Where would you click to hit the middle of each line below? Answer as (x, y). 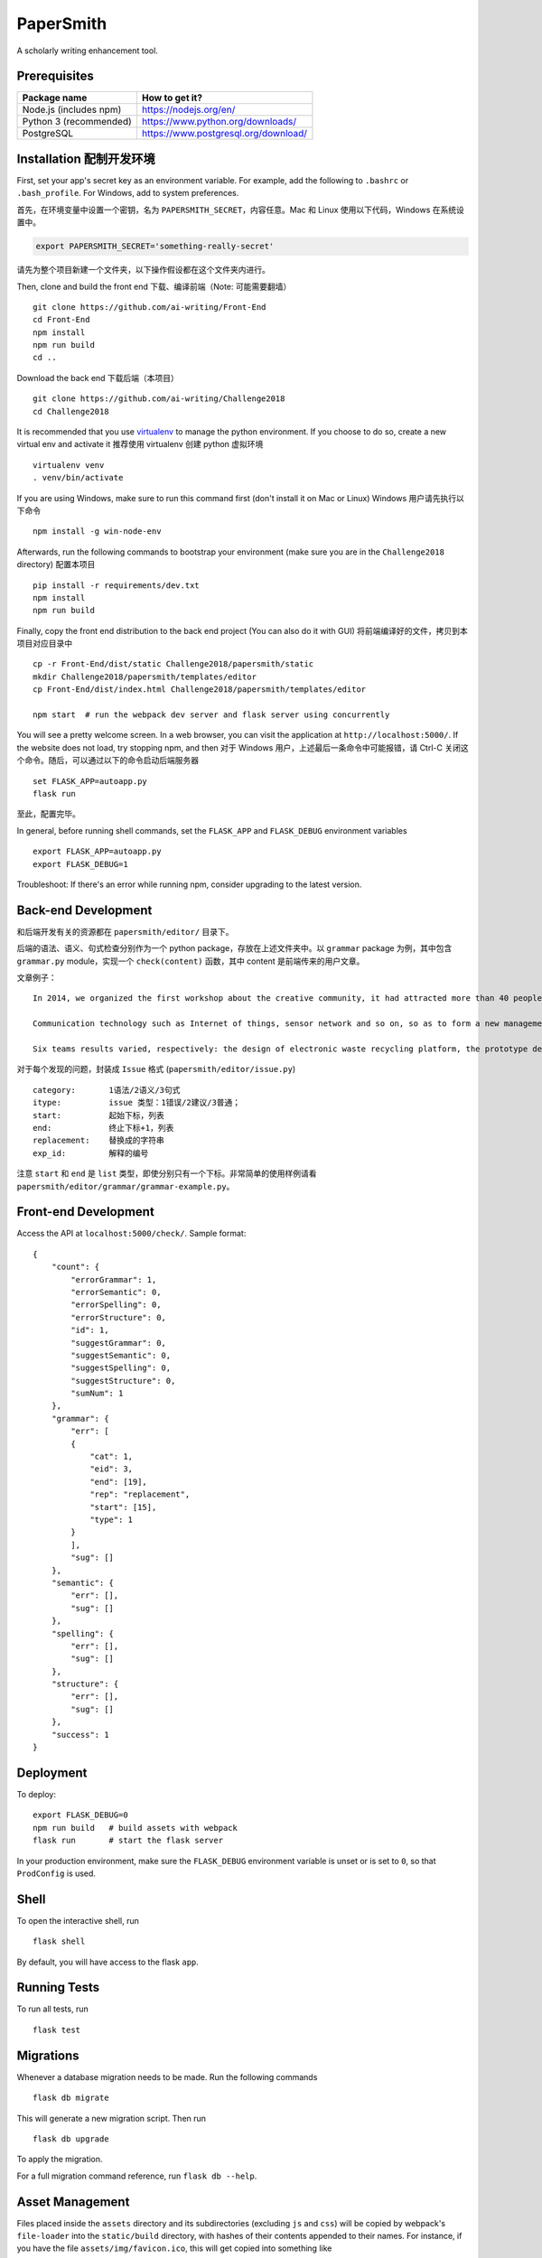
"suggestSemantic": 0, (121, 1355)
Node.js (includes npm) (72, 110)
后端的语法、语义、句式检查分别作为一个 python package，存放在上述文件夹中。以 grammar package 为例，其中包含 (234, 948)
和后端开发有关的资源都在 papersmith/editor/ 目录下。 (125, 931)
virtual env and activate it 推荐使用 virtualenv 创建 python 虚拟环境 (140, 444)
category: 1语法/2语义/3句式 (107, 1090)
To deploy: (36, 1794)
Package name (55, 98)
